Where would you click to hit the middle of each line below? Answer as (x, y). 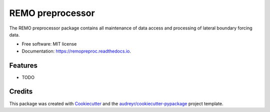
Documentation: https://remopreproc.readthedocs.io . (76, 51)
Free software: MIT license (49, 44)
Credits (21, 92)
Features (23, 65)
